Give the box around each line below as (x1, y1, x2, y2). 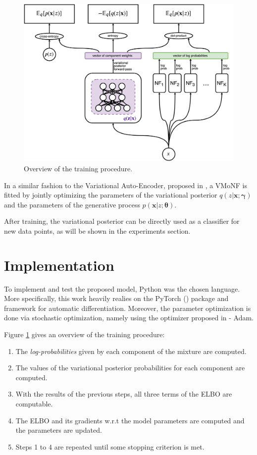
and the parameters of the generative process (4, 199, 140, 209)
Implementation (4, 254, 114, 275)
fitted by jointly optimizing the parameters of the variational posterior (4, 190, 217, 200)
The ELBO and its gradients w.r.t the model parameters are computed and (15, 415, 245, 425)
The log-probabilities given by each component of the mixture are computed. (15, 346, 247, 356)
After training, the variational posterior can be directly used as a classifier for (4, 216, 240, 226)
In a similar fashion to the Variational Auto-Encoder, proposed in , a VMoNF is (4, 180, 247, 190)
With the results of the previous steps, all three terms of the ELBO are (15, 389, 232, 399)
